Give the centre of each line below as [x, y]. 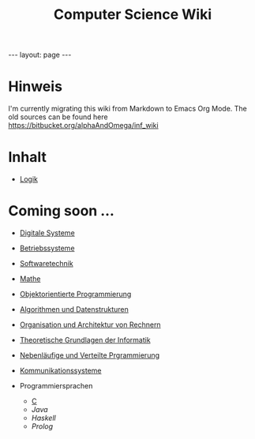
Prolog [42, 426]
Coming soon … [61, 211]
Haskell [44, 418]
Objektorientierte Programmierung [75, 294]
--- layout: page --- [40, 55]
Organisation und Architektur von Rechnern [90, 325]
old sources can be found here [58, 117]
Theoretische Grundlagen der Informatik [85, 340]
